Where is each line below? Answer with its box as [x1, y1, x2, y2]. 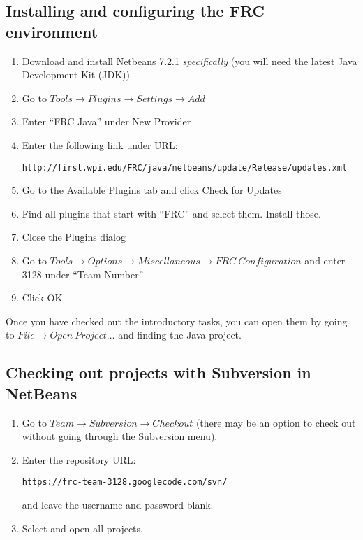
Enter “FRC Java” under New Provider [22, 114, 191, 129]
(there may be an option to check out [195, 415, 356, 429]
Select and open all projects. [22, 520, 143, 535]
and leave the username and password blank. [22, 497, 214, 511]
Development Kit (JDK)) [22, 67, 130, 82]
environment [6, 20, 98, 42]
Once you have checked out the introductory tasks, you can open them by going [6, 313, 348, 328]
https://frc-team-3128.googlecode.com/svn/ [22, 477, 228, 488]
